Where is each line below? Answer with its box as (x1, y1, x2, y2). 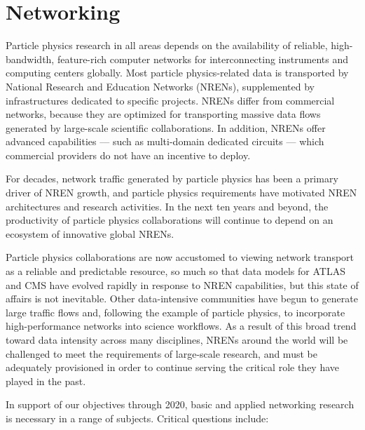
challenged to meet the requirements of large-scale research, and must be (6, 346, 317, 361)
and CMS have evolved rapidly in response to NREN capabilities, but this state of (6, 277, 359, 292)
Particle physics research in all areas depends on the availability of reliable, (6, 38, 328, 53)
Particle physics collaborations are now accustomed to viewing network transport (6, 250, 354, 264)
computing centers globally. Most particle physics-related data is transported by (6, 65, 349, 80)
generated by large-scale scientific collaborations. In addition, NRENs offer (6, 120, 326, 135)
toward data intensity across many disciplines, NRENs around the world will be (6, 332, 348, 347)
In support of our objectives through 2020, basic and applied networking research (6, 397, 354, 412)
